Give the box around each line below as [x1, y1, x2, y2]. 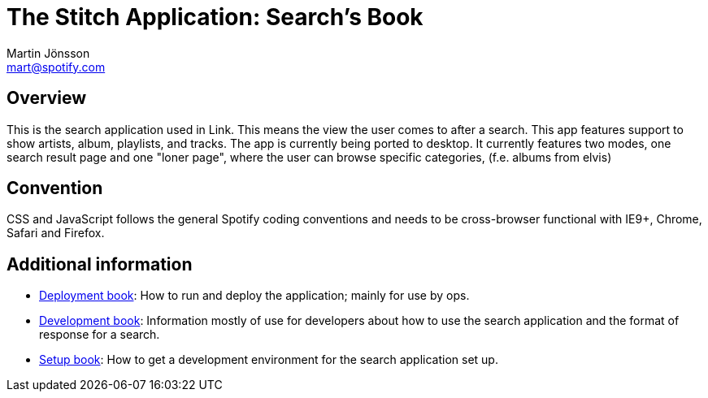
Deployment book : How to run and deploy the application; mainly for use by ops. [39, 288, 470, 303]
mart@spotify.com [7, 59, 106, 74]
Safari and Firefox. [7, 226, 105, 240]
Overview [7, 88, 87, 109]
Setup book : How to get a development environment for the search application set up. [39, 353, 498, 367]
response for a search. [39, 327, 160, 342]
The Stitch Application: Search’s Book [7, 3, 423, 31]
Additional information [7, 253, 193, 275]
